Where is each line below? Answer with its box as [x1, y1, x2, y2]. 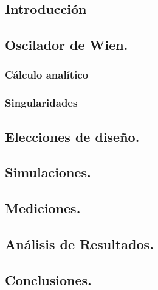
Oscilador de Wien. [5, 35, 128, 54]
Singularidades [5, 95, 78, 110]
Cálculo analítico [5, 67, 89, 82]
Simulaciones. [5, 163, 91, 182]
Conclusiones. [5, 270, 92, 289]
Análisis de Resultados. [5, 234, 154, 253]
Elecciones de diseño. [5, 127, 140, 146]
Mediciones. [5, 199, 81, 217]
